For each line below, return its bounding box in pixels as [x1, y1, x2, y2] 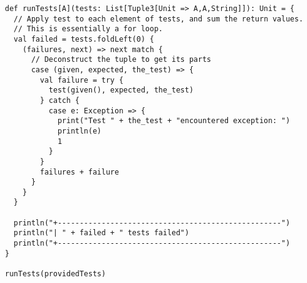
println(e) [57, 126, 102, 135]
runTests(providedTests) [5, 270, 106, 279]
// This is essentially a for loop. [13, 25, 163, 34]
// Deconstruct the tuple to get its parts [31, 55, 211, 64]
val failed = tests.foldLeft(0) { [13, 34, 154, 43]
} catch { [40, 96, 80, 105]
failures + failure [40, 167, 119, 176]
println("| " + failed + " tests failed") [13, 228, 189, 238]
